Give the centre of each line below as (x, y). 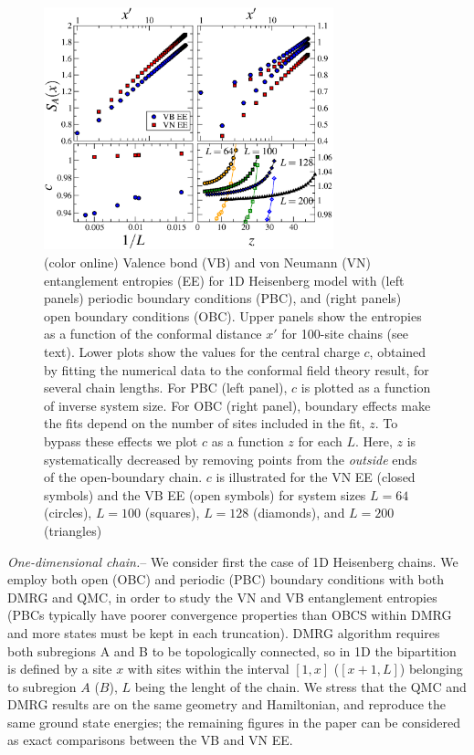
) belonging (431, 669)
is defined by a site (60, 669)
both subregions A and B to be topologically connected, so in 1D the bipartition (232, 650)
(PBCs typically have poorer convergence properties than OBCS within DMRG (230, 615)
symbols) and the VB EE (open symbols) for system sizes (205, 494)
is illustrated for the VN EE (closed (316, 477)
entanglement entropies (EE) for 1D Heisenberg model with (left (224, 280)
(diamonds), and (299, 513)
